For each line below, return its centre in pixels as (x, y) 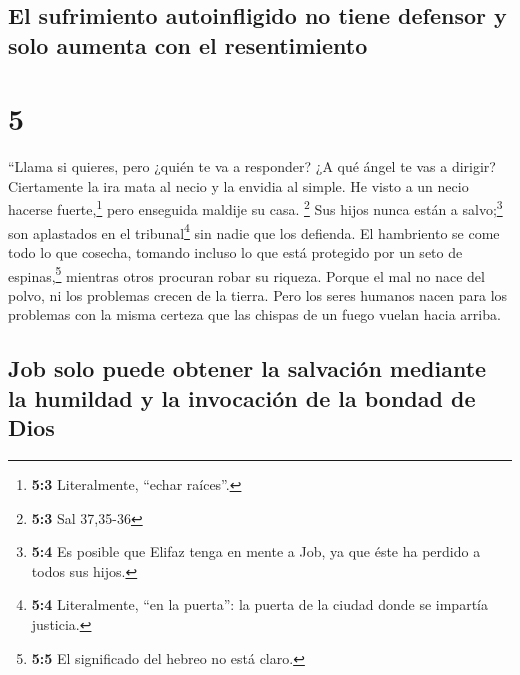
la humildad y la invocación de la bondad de (242, 397)
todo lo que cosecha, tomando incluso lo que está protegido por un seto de (235, 251)
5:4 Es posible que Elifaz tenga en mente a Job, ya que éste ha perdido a (256, 551)
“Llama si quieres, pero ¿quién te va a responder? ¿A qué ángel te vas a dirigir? (252, 166)
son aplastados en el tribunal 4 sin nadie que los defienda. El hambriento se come (254, 231)
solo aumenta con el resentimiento (188, 44)
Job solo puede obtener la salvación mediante (247, 368)
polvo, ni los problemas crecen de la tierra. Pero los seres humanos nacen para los (258, 294)
